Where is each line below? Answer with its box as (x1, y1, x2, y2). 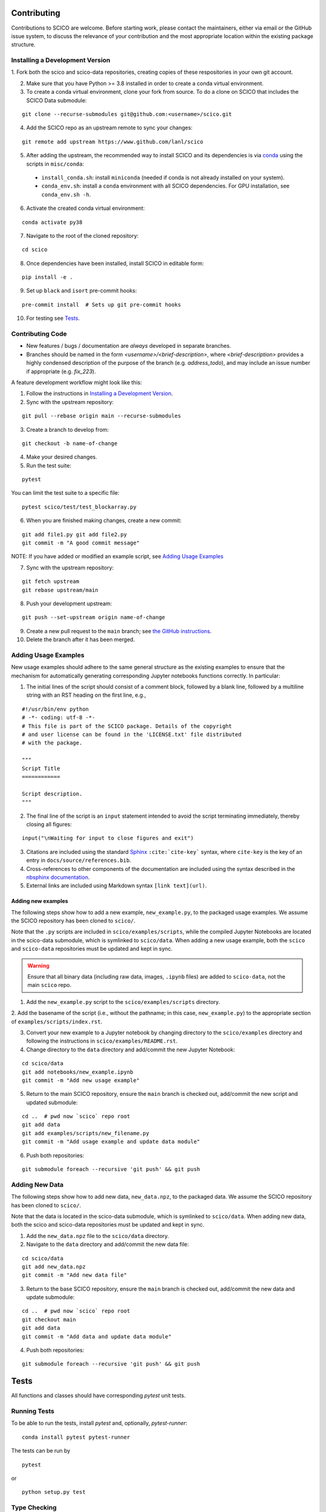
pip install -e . (22, 274, 73, 281)
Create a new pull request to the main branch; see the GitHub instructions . (26, 627, 212, 634)
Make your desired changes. (26, 454, 98, 461)
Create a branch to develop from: (26, 426, 109, 433)
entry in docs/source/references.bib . (26, 856, 132, 864)
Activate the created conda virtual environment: (26, 204, 145, 212)
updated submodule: (26, 1098, 78, 1106)
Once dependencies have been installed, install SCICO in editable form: (26, 259, 204, 267)
